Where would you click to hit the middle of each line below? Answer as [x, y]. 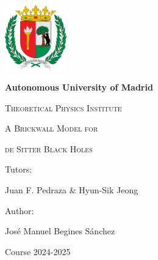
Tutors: [19, 169]
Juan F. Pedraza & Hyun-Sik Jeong [72, 189]
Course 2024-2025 [38, 251]
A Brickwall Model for [52, 128]
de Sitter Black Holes [49, 148]
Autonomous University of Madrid [79, 87]
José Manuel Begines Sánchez [60, 231]
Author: [20, 210]
